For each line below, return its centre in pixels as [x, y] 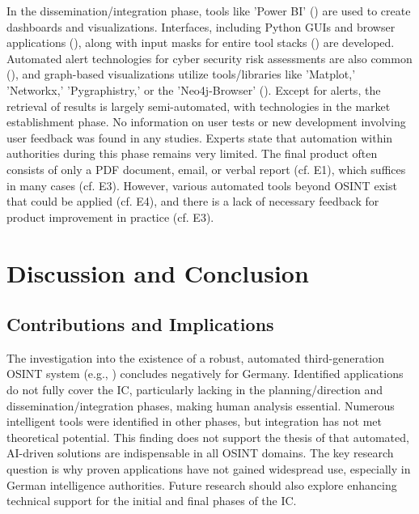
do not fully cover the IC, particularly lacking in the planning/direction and [195, 390]
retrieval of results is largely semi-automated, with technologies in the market [199, 106]
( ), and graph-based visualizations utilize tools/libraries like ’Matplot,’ [181, 74]
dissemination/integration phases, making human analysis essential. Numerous [201, 405]
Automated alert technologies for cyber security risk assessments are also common [209, 58]
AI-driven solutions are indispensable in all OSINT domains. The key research [200, 453]
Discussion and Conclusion [158, 272]
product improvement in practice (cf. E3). [110, 217]
